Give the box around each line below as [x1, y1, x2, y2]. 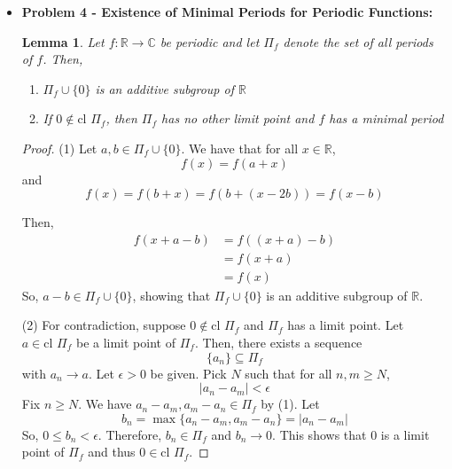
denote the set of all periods [283, 32, 433, 51]
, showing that [132, 285, 211, 304]
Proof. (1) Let [21, 138, 97, 157]
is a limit [380, 425, 430, 443]
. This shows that [272, 425, 367, 443]
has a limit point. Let [287, 316, 404, 334]
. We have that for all [181, 138, 299, 157]
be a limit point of [75, 333, 175, 352]
